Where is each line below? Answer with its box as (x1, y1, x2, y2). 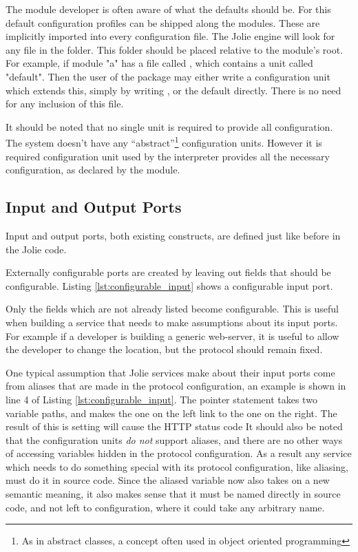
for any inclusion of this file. (6, 96, 124, 111)
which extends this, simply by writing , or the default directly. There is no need (6, 83, 341, 97)
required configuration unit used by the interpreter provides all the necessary (6, 149, 330, 163)
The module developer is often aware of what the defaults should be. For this (6, 2, 331, 16)
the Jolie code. (6, 242, 67, 256)
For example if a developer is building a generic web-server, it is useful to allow (6, 328, 339, 343)
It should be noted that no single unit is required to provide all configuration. (6, 119, 333, 134)
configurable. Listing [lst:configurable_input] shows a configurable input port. (6, 278, 333, 293)
